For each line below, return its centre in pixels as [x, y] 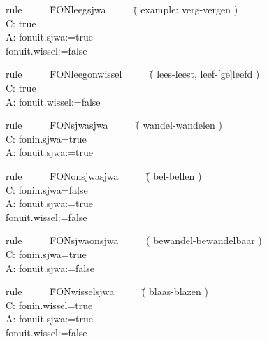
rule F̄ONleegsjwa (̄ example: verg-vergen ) [122, 9]
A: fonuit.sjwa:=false [50, 268]
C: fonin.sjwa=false [47, 189]
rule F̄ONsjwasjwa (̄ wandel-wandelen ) [114, 125]
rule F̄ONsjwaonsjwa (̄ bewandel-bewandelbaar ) [134, 240]
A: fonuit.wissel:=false [53, 101]
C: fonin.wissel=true [49, 305]
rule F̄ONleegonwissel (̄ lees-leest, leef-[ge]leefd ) [133, 74]
